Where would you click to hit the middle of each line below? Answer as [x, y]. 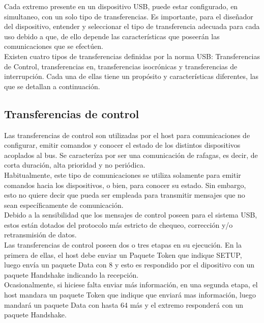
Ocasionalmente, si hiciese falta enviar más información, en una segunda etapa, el [131, 285]
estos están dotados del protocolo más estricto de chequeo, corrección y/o [119, 224]
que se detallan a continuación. [52, 86]
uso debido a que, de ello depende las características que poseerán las [112, 36]
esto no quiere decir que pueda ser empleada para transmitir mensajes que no [125, 195]
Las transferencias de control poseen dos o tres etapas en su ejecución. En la [123, 245]
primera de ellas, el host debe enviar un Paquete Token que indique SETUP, [123, 254]
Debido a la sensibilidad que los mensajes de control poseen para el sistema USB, [131, 215]
